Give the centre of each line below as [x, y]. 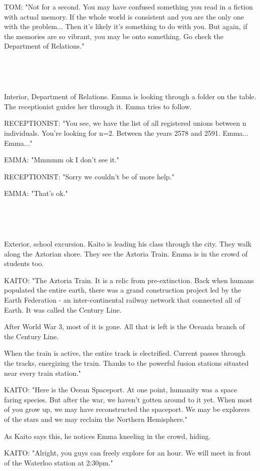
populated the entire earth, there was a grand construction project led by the [122, 290]
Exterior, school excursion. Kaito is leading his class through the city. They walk [128, 244]
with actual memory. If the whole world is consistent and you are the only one [124, 16]
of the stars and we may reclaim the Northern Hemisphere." [96, 419]
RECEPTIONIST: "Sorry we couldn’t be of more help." [89, 176]
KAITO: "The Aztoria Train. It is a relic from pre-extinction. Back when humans [129, 280]
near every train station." [43, 373]
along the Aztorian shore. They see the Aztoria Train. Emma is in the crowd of [126, 253]
